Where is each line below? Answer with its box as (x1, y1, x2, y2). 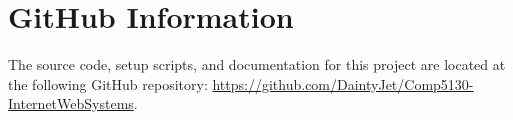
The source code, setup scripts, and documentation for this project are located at (8, 54, 506, 75)
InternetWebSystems (8, 93, 134, 114)
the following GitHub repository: (8, 73, 208, 94)
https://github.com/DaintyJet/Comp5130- (212, 73, 474, 94)
